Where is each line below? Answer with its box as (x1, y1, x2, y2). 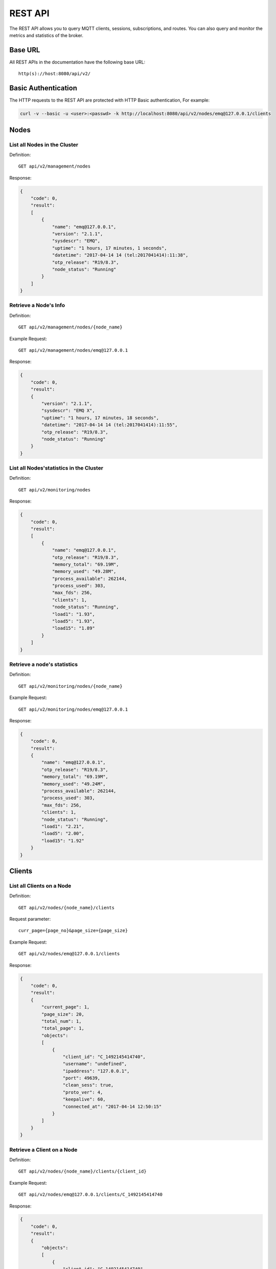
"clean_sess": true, (62, 1082, 114, 1088)
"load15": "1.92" (41, 838, 85, 844)
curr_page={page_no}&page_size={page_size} (18, 928, 128, 933)
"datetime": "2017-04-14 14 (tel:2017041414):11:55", (41, 422, 178, 428)
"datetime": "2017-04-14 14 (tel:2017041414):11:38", (52, 252, 188, 258)
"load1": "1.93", (52, 611, 95, 617)
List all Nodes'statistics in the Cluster (9, 464, 103, 472)
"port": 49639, (62, 1075, 101, 1081)
